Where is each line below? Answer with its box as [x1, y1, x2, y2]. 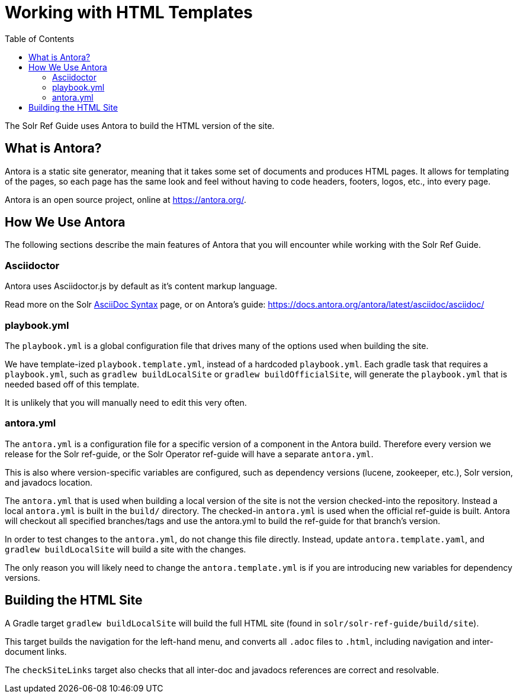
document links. [5, 646, 67, 657]
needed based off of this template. [5, 379, 140, 389]
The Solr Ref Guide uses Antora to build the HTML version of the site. [5, 120, 275, 131]
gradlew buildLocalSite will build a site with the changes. [5, 544, 246, 554]
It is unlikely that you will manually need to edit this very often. [5, 397, 247, 408]
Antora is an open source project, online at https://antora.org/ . [5, 194, 246, 205]
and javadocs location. [5, 477, 93, 487]
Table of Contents [5, 33, 75, 44]
